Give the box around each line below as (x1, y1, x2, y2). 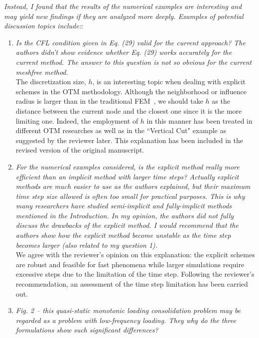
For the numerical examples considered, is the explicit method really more (15, 161, 240, 171)
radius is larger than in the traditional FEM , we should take (15, 96, 203, 106)
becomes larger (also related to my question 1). (15, 239, 158, 250)
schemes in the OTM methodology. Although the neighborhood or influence (15, 86, 247, 96)
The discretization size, (15, 76, 86, 87)
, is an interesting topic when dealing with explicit (92, 76, 246, 87)
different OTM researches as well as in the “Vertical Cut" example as (15, 125, 226, 136)
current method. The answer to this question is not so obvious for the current (15, 56, 252, 67)
